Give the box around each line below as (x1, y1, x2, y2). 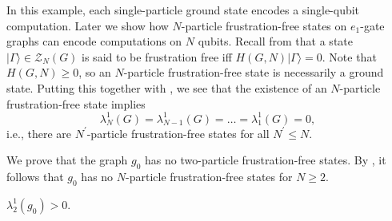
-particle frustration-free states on (181, 17, 347, 34)
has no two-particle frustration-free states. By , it (145, 152, 386, 168)
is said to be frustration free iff (82, 48, 232, 65)
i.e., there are (6, 124, 71, 141)
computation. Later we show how (6, 17, 169, 34)
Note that (329, 48, 377, 65)
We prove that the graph (6, 152, 128, 168)
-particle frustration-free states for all (86, 124, 270, 141)
